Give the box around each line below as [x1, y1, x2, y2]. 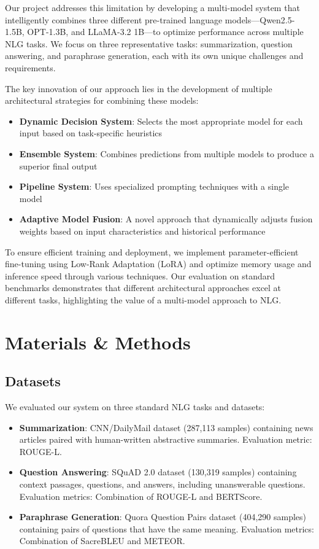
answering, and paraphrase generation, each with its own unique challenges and [5, 49, 304, 62]
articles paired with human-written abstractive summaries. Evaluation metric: [19, 433, 312, 446]
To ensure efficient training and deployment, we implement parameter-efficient [5, 245, 299, 258]
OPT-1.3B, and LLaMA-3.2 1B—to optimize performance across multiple [27, 25, 304, 38]
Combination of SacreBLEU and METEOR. [19, 534, 185, 547]
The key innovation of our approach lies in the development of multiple [5, 82, 272, 95]
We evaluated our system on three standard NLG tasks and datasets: [5, 400, 265, 413]
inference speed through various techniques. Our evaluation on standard [5, 269, 275, 282]
